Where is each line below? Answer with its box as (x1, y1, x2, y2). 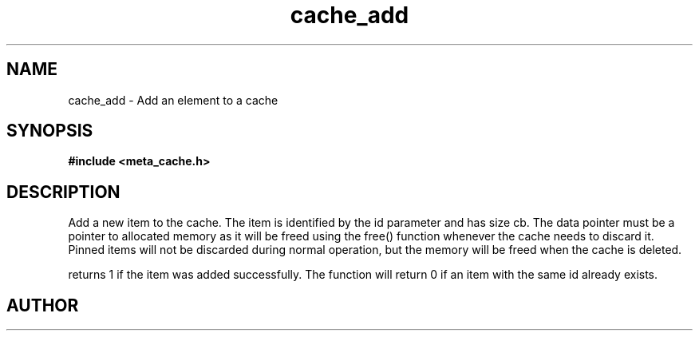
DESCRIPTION (6, 181, 120, 202)
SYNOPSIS (6, 121, 93, 141)
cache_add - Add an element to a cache (68, 93, 278, 107)
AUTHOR (6, 295, 79, 315)
